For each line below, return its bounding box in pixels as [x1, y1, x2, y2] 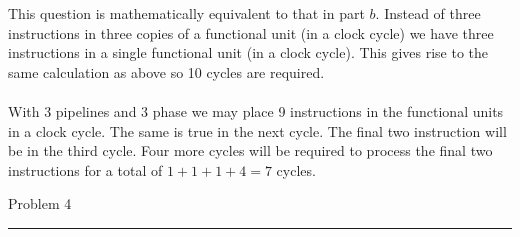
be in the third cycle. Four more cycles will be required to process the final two [8, 140, 493, 161]
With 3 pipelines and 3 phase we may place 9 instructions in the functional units [8, 100, 504, 121]
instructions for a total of [8, 159, 163, 180]
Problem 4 [8, 193, 72, 214]
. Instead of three [375, 3, 481, 23]
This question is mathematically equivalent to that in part [8, 3, 365, 23]
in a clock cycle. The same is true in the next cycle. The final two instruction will [8, 120, 507, 141]
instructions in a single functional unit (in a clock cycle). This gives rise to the [8, 42, 489, 63]
